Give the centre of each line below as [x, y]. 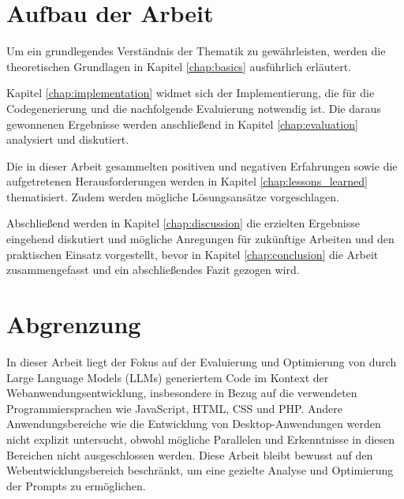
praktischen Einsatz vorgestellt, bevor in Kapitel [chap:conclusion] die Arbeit [193, 254]
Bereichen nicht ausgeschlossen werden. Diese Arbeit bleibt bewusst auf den [190, 454]
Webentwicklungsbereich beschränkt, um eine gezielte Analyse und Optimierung [200, 470]
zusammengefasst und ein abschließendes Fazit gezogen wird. [153, 270]
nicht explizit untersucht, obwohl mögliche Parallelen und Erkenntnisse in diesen [200, 439]
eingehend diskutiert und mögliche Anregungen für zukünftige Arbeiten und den [200, 239]
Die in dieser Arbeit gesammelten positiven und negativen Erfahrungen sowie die [202, 165]
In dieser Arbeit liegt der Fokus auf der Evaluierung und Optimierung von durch [202, 361]
